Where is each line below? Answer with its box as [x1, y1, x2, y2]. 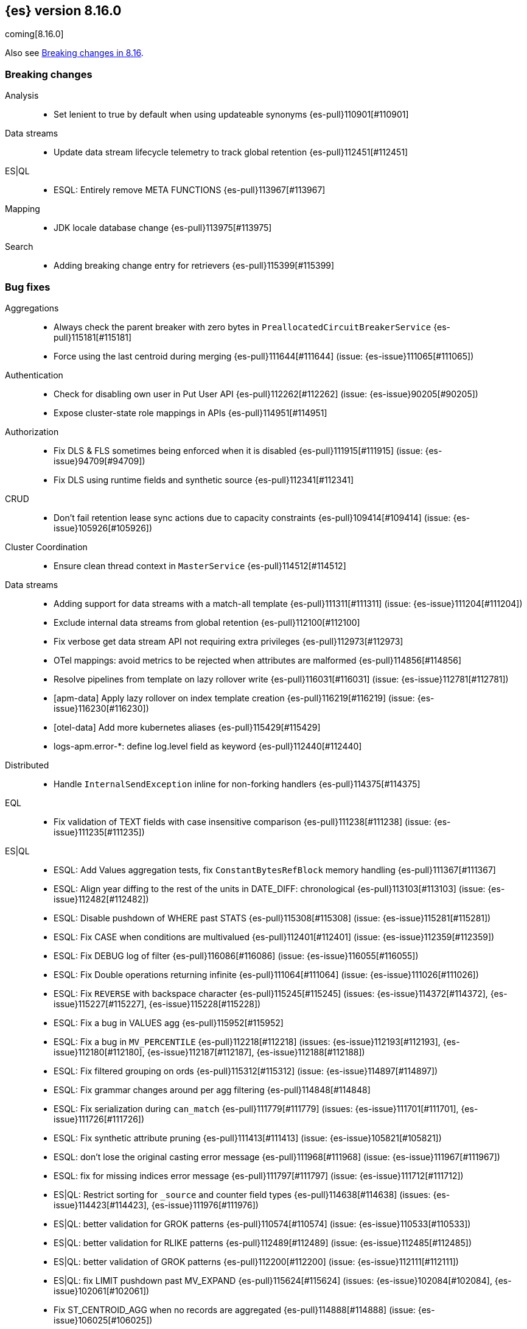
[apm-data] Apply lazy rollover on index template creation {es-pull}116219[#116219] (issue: [54, 692, 415, 703]
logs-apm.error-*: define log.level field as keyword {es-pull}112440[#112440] [54, 740, 362, 751]
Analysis [5, 90, 39, 101]
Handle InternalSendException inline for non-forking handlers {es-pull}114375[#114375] [54, 778, 421, 789]
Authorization [5, 426, 59, 437]
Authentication [5, 369, 63, 380]
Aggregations [5, 302, 59, 313]
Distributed [5, 759, 49, 770]
